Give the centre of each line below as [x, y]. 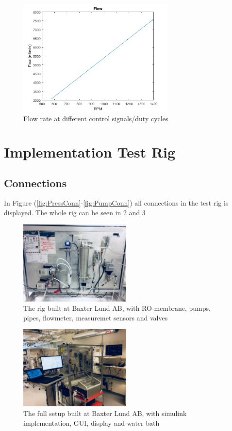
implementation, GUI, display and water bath [91, 423]
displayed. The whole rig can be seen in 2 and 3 [75, 212]
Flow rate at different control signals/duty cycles [96, 119]
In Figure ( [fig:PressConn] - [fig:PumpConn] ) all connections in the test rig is [116, 203]
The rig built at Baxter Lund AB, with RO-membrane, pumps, [117, 308]
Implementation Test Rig [90, 152]
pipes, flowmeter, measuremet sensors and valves [96, 317]
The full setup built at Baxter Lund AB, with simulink [105, 413]
